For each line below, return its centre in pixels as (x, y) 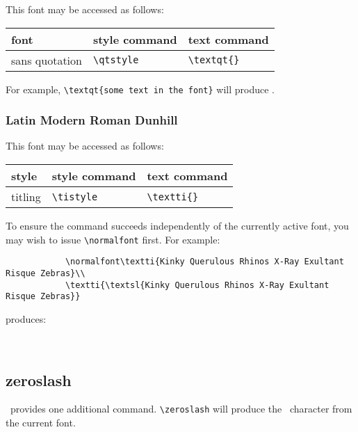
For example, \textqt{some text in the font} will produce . (140, 89)
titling (26, 197)
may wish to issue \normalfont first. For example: (113, 239)
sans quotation (47, 60)
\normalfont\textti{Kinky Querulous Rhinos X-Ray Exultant (204, 262)
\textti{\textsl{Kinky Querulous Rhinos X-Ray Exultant (197, 285)
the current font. (41, 422)
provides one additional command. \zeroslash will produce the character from (181, 409)
